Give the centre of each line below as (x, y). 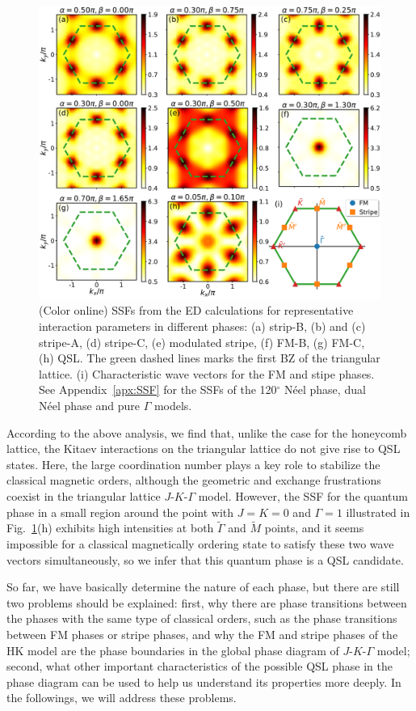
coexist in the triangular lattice (84, 496)
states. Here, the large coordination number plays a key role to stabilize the (193, 464)
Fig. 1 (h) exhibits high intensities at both (110, 528)
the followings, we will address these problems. (122, 698)
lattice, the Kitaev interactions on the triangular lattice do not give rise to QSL (204, 449)
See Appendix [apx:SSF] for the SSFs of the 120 (158, 389)
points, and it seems (314, 528)
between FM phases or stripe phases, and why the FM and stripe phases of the (202, 634)
